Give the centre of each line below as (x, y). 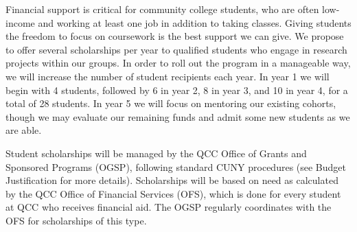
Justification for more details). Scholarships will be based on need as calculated (172, 180)
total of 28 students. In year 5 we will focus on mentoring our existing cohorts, (171, 103)
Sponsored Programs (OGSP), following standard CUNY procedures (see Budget (176, 166)
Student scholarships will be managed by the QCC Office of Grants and (156, 153)
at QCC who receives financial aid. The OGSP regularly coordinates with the (169, 207)
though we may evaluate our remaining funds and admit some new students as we (178, 116)
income (20, 22)
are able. (24, 130)
